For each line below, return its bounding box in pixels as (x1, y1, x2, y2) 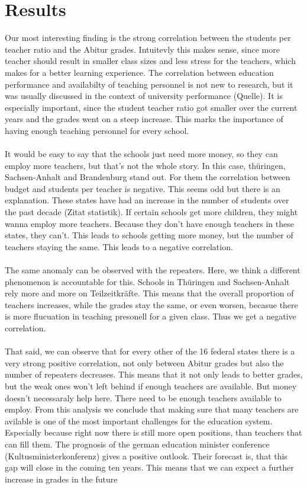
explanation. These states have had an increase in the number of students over (5, 194, 289, 206)
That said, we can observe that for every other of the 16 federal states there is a (5, 345, 295, 357)
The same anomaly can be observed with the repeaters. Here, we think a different (5, 264, 300, 276)
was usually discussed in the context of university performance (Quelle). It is (5, 90, 283, 102)
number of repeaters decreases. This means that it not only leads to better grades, (5, 368, 303, 381)
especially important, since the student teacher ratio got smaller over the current (5, 101, 298, 113)
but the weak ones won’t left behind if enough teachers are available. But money (5, 379, 297, 392)
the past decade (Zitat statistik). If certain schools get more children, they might (5, 206, 298, 218)
